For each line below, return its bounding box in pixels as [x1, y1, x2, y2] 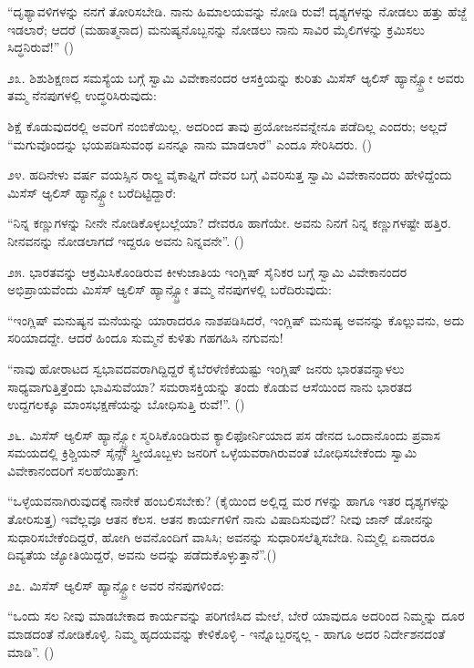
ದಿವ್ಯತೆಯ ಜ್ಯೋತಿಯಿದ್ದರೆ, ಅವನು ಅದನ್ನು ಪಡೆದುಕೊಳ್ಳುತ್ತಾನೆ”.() [7, 545, 277, 564]
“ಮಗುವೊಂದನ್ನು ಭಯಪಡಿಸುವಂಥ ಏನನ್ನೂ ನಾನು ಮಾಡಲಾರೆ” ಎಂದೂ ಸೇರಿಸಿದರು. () [7, 134, 372, 153]
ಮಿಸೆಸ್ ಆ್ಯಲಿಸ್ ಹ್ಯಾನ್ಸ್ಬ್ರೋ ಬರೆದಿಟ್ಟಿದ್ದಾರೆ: [7, 182, 177, 201]
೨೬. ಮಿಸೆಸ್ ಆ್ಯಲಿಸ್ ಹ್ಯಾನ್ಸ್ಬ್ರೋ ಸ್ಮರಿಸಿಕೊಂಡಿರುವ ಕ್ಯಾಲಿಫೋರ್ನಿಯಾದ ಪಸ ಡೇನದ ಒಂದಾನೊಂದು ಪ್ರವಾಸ [7, 425, 440, 444]
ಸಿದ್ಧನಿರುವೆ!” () [7, 37, 74, 57]
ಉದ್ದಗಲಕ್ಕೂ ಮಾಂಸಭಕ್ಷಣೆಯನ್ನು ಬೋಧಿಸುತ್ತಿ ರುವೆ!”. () [7, 395, 245, 414]
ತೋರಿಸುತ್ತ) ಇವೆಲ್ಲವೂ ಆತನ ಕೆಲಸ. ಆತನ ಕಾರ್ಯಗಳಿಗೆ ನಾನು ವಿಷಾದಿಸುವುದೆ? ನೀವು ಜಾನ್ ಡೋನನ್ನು [7, 509, 435, 529]
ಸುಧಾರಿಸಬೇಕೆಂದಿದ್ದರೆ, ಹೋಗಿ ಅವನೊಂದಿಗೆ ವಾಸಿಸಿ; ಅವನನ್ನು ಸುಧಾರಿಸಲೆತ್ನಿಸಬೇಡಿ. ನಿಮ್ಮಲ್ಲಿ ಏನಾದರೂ [7, 527, 435, 546]
